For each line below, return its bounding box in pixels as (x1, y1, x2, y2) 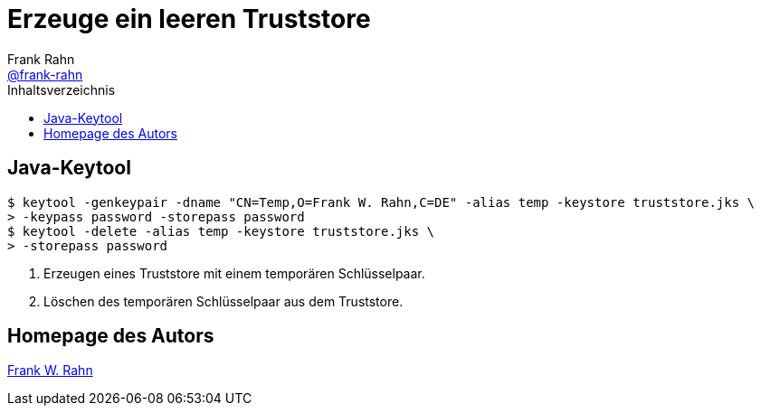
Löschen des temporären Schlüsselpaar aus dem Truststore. (43, 293, 404, 309)
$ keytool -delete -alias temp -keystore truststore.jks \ (7, 223, 435, 239)
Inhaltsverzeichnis (7, 81, 116, 98)
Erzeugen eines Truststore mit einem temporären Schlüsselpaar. (43, 265, 425, 281)
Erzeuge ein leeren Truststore (7, 4, 371, 34)
